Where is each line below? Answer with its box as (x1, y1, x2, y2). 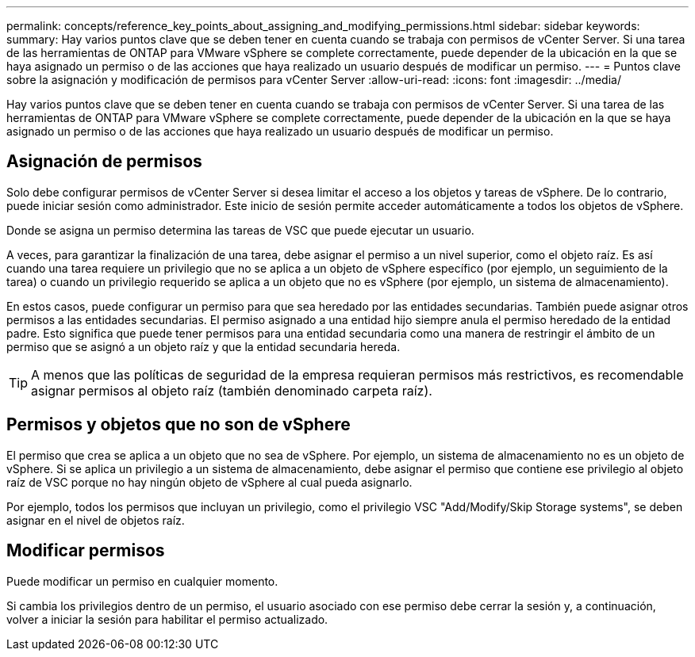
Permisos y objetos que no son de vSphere (6, 414, 351, 435)
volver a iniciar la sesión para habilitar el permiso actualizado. (6, 612, 328, 626)
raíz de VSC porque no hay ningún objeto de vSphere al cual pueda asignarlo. (6, 475, 413, 489)
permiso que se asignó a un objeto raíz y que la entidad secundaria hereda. (6, 339, 401, 353)
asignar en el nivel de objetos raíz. (6, 513, 185, 527)
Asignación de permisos (6, 151, 202, 172)
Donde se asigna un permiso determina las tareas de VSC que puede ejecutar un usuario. (6, 223, 474, 237)
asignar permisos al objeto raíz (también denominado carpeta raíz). (31, 382, 432, 399)
